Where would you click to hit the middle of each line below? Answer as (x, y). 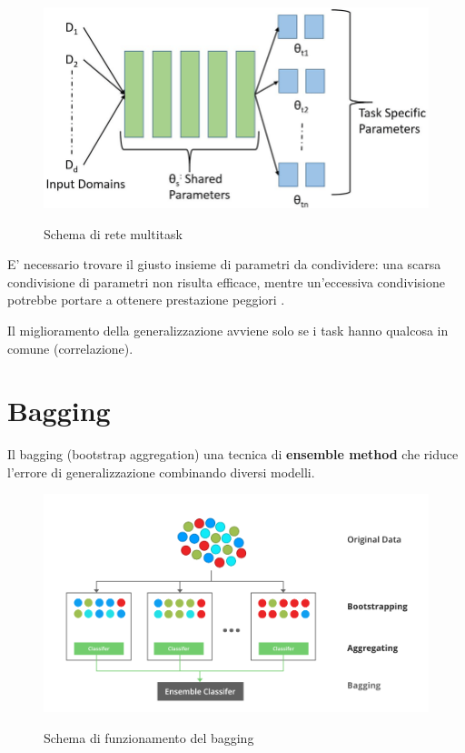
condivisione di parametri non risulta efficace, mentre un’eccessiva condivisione (226, 281)
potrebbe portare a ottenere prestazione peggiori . (146, 300)
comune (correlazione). (70, 348)
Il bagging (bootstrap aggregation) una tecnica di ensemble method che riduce (233, 454)
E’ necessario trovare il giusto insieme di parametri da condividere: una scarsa (224, 264)
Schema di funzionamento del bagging (149, 737)
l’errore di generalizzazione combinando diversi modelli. (161, 472)
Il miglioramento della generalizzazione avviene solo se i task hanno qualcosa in (228, 330)
